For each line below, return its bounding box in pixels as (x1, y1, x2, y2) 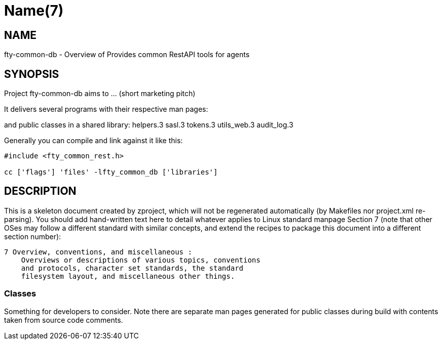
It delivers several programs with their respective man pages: (4, 105, 208, 114)
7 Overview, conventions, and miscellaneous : (4, 247, 192, 256)
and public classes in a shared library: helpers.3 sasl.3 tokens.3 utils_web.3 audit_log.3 (4, 120, 293, 130)
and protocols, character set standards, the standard (21, 264, 244, 272)
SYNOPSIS (4, 67, 59, 80)
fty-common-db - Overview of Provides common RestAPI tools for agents (4, 50, 250, 59)
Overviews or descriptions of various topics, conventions (21, 255, 261, 264)
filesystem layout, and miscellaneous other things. (21, 272, 235, 280)
